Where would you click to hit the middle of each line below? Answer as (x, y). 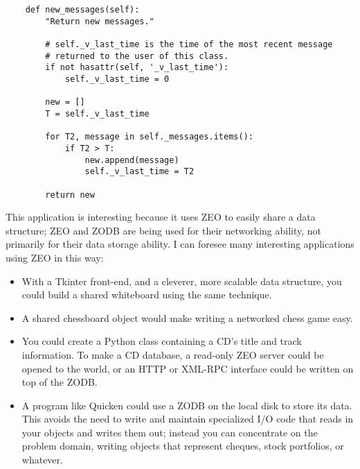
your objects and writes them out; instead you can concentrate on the (170, 432)
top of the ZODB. (60, 382)
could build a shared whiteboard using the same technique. (147, 295)
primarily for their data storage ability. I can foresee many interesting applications (180, 244)
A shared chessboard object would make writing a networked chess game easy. (187, 317)
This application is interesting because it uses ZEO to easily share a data (161, 217)
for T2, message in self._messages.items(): (149, 137)
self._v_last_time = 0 (117, 79)
